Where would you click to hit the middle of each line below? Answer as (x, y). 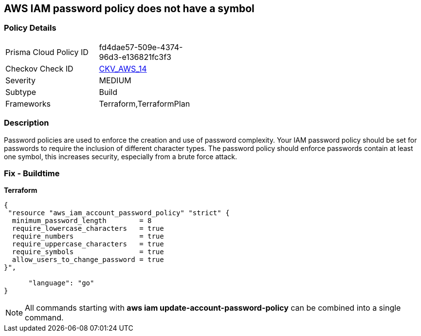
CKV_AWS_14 (123, 68)
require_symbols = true (88, 252)
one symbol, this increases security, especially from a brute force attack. (121, 156)
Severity (20, 80)
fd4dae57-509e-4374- (141, 47)
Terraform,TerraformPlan (145, 103)
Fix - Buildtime (32, 173)
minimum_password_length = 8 (82, 221)
